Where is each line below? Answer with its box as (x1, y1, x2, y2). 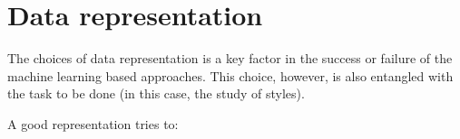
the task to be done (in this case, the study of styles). (7, 84, 305, 103)
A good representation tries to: (7, 114, 179, 133)
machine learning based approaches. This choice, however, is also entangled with (7, 66, 454, 85)
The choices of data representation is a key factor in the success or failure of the (7, 49, 453, 68)
